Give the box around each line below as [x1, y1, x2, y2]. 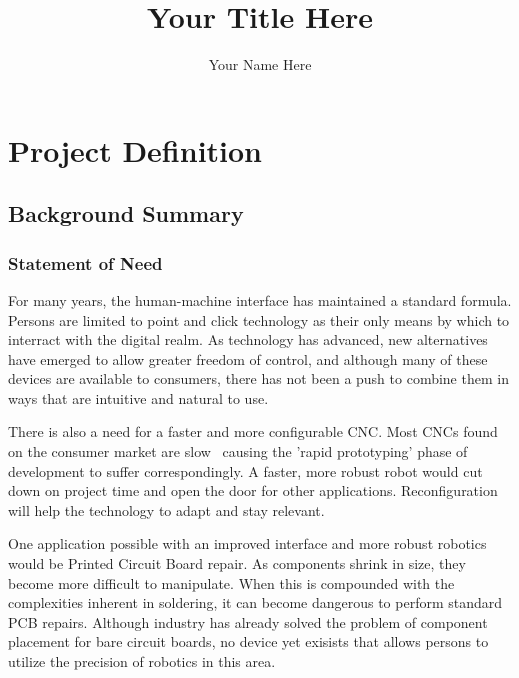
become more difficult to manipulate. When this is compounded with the [8, 572, 455, 593]
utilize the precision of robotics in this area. [8, 651, 276, 671]
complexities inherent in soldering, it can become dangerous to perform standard [8, 592, 503, 613]
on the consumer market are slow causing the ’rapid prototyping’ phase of [8, 441, 468, 462]
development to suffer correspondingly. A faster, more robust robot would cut [8, 460, 483, 481]
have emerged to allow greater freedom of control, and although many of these [8, 348, 488, 369]
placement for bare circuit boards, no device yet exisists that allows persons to [8, 631, 489, 652]
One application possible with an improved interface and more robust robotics [8, 533, 487, 554]
